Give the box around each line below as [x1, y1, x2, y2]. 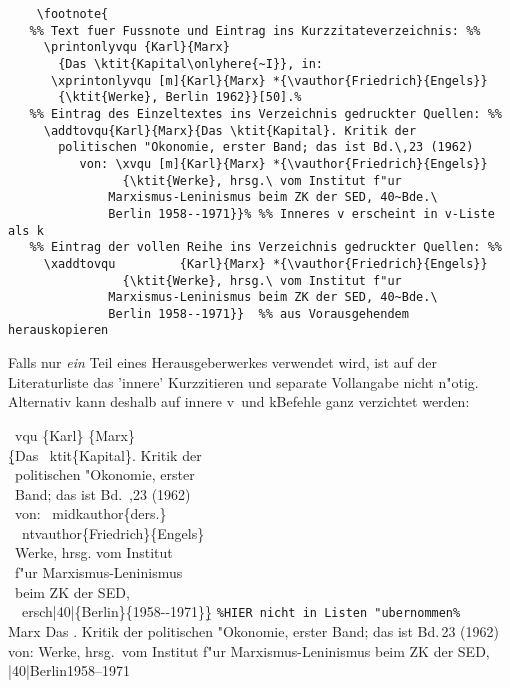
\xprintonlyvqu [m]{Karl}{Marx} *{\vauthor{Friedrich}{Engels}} [50, 73, 488, 88]
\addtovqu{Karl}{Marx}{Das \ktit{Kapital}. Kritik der [43, 123, 417, 138]
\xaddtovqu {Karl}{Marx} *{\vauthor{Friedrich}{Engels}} [43, 256, 488, 271]
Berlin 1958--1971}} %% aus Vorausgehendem [108, 306, 409, 321]
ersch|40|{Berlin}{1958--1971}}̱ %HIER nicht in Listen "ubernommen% [21, 601, 461, 622]
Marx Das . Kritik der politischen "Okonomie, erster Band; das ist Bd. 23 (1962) [8, 620, 499, 641]
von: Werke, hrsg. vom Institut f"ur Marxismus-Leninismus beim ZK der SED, [8, 640, 490, 661]
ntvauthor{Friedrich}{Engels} [21, 522, 205, 543]
